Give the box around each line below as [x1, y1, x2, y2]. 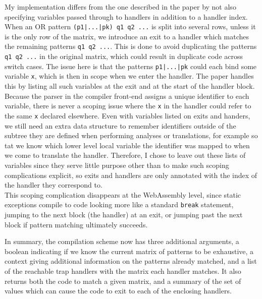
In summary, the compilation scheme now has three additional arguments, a [5, 236, 239, 247]
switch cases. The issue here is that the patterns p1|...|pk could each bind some [5, 61, 257, 71]
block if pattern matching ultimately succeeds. [5, 219, 148, 229]
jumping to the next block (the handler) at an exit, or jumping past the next [5, 209, 243, 219]
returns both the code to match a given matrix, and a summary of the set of [5, 275, 241, 286]
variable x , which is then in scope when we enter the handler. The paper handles [5, 71, 254, 81]
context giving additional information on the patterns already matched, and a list [5, 256, 257, 266]
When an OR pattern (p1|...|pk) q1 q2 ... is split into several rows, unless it [5, 21, 256, 32]
